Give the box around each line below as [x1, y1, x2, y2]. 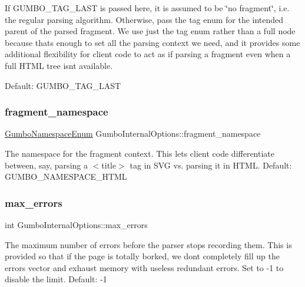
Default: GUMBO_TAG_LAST [5, 79, 121, 91]
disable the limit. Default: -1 [5, 273, 107, 285]
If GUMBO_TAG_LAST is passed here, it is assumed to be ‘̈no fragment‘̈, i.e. [5, 2, 290, 14]
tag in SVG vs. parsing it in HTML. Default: [130, 159, 292, 171]
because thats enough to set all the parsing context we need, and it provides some [5, 36, 300, 48]
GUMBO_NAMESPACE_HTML [5, 170, 127, 183]
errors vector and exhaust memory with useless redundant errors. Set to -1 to [5, 261, 284, 273]
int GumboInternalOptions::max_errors [5, 218, 148, 230]
